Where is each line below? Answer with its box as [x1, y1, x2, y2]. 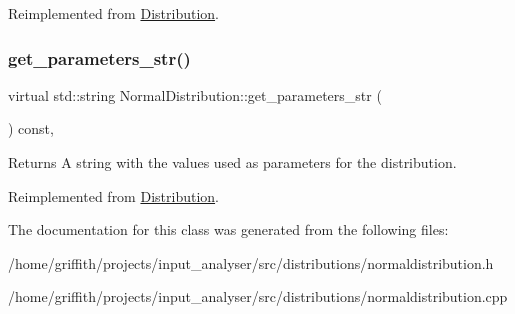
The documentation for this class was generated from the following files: [8, 219, 449, 240]
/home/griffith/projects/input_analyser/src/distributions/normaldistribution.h [8, 252, 494, 273]
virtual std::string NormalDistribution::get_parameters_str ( [8, 84, 382, 105]
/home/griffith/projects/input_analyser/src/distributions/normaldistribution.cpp [8, 286, 508, 307]
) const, [8, 118, 54, 139]
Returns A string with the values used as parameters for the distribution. [8, 152, 457, 172]
